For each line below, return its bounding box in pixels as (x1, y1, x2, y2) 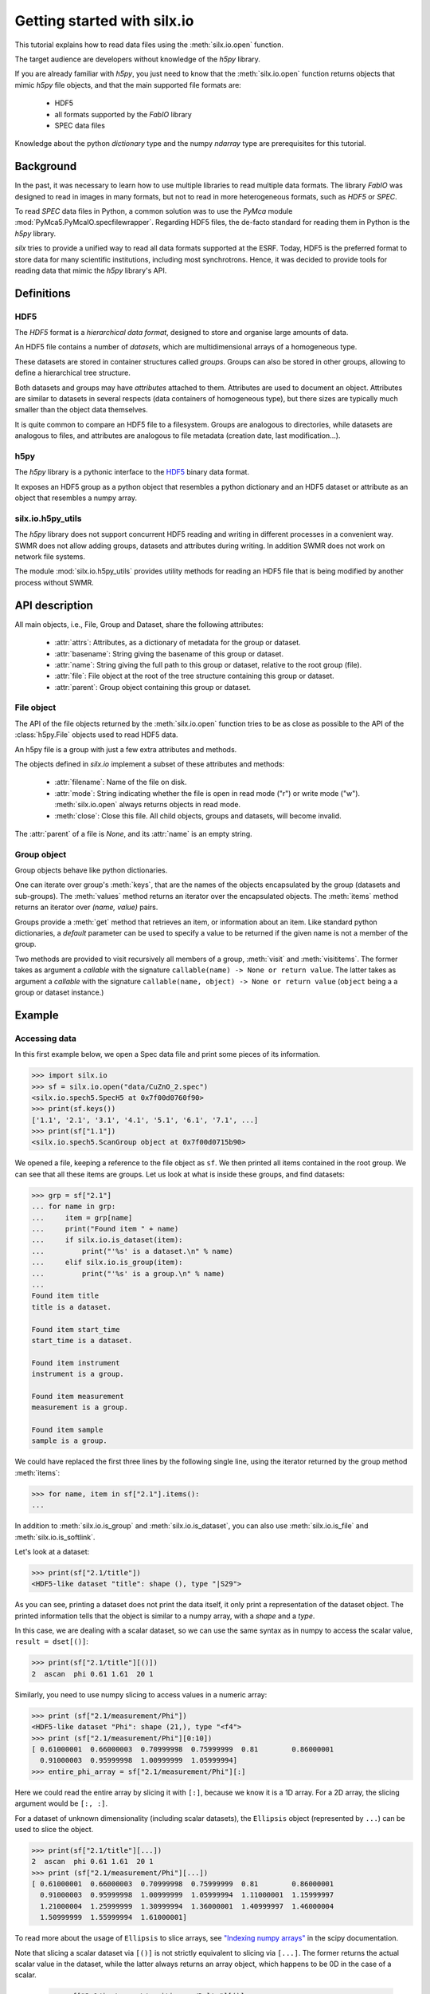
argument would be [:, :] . (14, 1799, 108, 1808)
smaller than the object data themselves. (14, 405, 148, 415)
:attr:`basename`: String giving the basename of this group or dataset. (54, 648, 284, 658)
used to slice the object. (14, 1824, 94, 1834)
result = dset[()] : (14, 1637, 89, 1646)
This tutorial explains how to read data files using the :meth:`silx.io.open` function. (14, 40, 284, 49)
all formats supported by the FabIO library (54, 109, 193, 119)
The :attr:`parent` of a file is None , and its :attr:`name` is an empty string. (14, 829, 252, 838)
